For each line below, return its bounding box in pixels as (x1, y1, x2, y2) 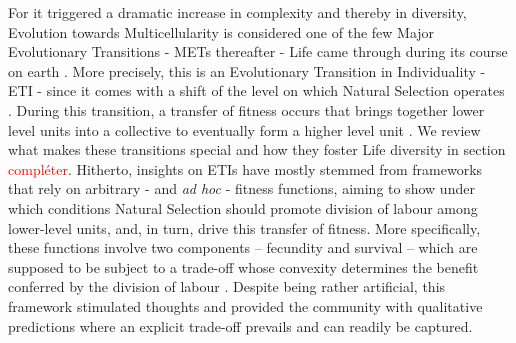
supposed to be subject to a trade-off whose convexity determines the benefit (8, 256, 479, 277)
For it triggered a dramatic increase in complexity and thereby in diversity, (8, 2, 467, 22)
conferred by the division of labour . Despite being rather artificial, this (8, 276, 446, 297)
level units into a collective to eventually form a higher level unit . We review (8, 119, 481, 140)
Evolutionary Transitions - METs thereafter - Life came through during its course (8, 41, 508, 62)
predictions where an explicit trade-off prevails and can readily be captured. (8, 315, 473, 336)
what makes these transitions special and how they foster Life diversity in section (8, 139, 506, 160)
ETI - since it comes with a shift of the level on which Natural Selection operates (8, 80, 505, 101)
